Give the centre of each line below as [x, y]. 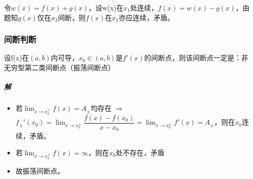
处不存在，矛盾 [140, 153]
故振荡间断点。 [40, 170]
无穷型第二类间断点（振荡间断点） [59, 67]
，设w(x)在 [106, 7]
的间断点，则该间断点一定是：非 [196, 58]
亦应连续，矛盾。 [146, 17]
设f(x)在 [17, 58]
